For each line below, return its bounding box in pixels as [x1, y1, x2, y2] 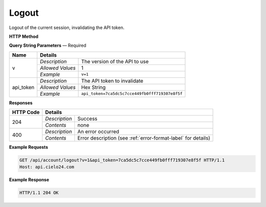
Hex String [81, 84, 106, 90]
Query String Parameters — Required [9, 42, 86, 49]
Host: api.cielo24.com [19, 164, 74, 170]
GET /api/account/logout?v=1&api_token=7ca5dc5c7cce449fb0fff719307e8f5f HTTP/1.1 [19, 157, 225, 163]
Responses [9, 100, 33, 106]
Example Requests [9, 144, 48, 150]
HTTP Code [12, 109, 40, 116]
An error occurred [77, 128, 119, 135]
